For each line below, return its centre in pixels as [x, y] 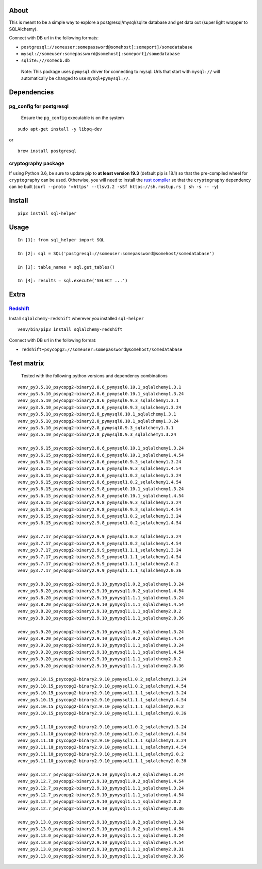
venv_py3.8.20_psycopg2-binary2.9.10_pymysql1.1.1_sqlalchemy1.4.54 [101, 605]
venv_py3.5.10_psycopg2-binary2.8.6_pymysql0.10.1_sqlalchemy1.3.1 [99, 387]
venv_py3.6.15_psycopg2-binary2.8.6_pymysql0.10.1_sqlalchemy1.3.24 [101, 448]
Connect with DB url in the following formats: [54, 38]
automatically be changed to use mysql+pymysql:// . [75, 78]
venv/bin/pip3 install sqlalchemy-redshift [70, 330]
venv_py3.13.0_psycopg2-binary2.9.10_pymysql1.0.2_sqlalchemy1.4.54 [101, 829]
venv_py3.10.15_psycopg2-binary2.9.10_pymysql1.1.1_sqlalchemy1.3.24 [102, 693]
